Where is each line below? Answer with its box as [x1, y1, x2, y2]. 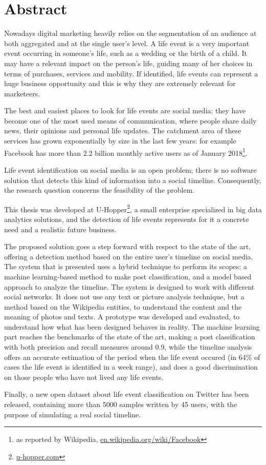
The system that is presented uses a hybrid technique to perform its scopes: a [4, 261, 247, 272]
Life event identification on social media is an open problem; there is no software [4, 164, 257, 175]
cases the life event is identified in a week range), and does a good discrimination [4, 361, 258, 372]
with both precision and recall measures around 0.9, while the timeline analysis [4, 341, 252, 352]
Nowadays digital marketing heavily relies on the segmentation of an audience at [4, 28, 257, 38]
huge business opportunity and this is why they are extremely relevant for [4, 78, 236, 89]
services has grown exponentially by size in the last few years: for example [4, 135, 236, 146]
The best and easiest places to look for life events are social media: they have [4, 105, 246, 116]
